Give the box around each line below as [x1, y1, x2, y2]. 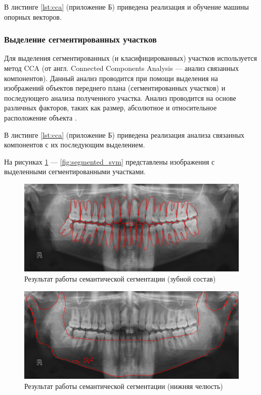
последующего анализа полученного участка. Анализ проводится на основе [4, 92, 236, 103]
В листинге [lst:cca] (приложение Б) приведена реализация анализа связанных [4, 129, 245, 140]
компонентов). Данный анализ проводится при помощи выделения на [4, 72, 218, 83]
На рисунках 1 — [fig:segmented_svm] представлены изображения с [4, 156, 215, 167]
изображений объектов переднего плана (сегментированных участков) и [4, 83, 226, 93]
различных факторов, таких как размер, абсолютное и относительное [4, 102, 217, 113]
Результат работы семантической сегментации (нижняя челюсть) [24, 380, 223, 391]
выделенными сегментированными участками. [4, 166, 146, 177]
